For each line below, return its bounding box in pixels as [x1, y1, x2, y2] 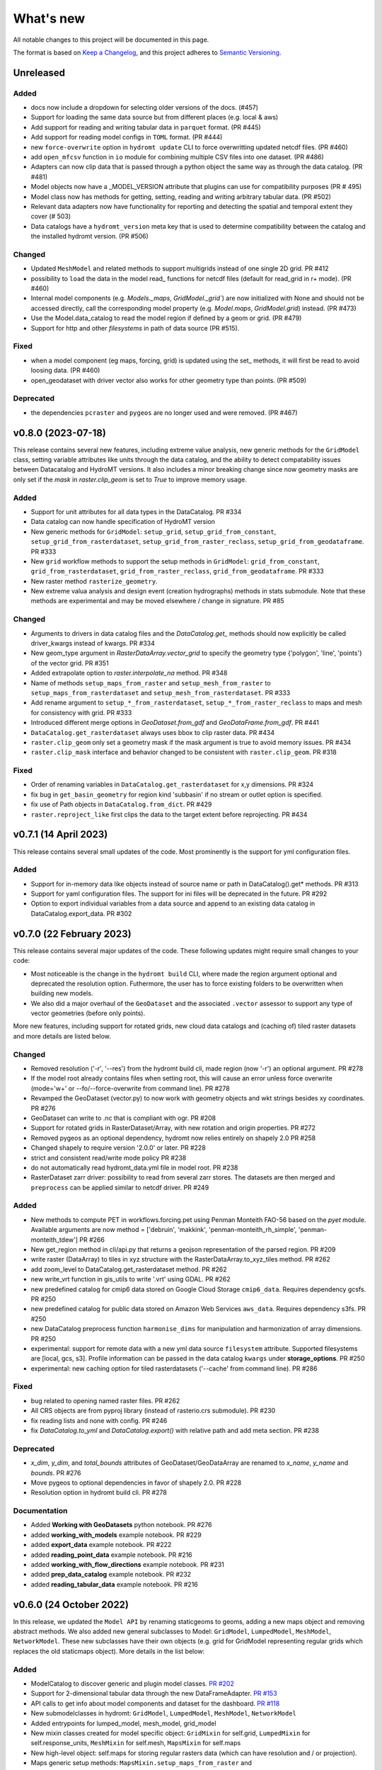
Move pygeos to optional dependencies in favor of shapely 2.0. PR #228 [30, 1478, 242, 1487]
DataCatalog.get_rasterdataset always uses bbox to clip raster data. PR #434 [30, 728, 275, 736]
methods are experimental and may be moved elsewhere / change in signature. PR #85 [30, 597, 284, 605]
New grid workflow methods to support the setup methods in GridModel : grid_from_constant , [30, 556, 320, 566]
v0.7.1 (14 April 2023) [13, 828, 108, 840]
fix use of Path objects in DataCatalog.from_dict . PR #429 [30, 800, 212, 809]
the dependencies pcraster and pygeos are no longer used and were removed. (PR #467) [30, 408, 298, 417]
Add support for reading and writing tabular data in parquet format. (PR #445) [30, 122, 261, 131]
